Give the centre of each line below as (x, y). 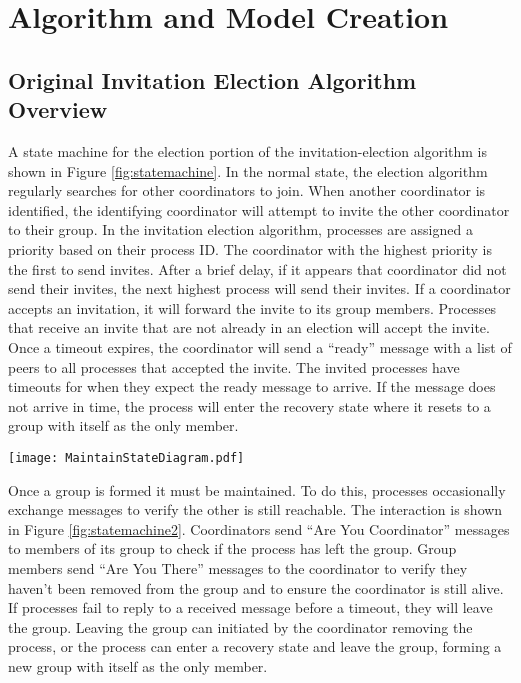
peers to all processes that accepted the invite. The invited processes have (234, 366)
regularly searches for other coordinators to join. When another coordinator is (247, 190)
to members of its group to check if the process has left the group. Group (232, 548)
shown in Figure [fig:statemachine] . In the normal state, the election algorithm (248, 170)
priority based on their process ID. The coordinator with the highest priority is (250, 248)
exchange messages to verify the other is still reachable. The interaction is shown (255, 509)
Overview (58, 109)
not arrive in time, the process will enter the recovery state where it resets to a (249, 405)
